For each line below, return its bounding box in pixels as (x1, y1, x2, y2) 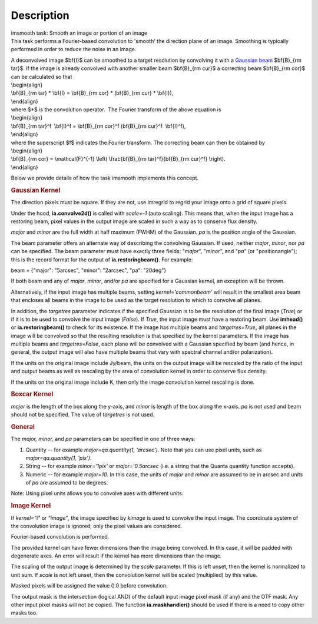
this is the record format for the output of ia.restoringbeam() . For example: (11, 256, 193, 263)
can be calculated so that (11, 73, 72, 80)
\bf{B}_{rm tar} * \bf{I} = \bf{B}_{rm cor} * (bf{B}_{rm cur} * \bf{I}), (11, 89, 174, 97)
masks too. (11, 609, 38, 616)
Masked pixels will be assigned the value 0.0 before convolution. (11, 582, 168, 589)
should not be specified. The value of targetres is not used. (11, 411, 155, 418)
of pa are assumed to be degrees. (25, 479, 108, 486)
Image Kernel (11, 502, 51, 510)
